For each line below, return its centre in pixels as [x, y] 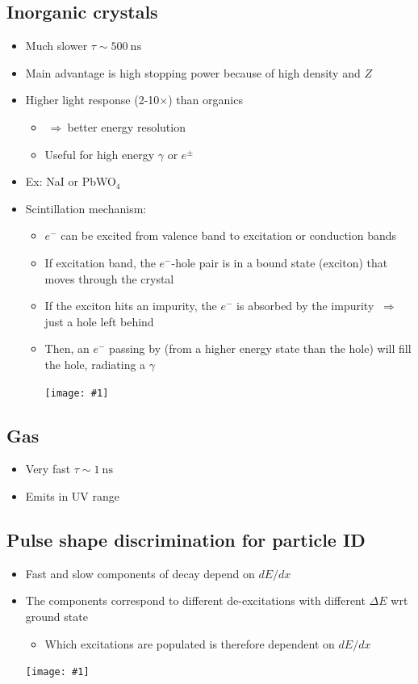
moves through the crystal [109, 278]
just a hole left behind [99, 321]
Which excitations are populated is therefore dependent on [190, 643]
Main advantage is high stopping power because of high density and [193, 72]
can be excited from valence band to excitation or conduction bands [229, 235]
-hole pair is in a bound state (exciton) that [280, 262]
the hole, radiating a [95, 364]
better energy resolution [126, 126]
